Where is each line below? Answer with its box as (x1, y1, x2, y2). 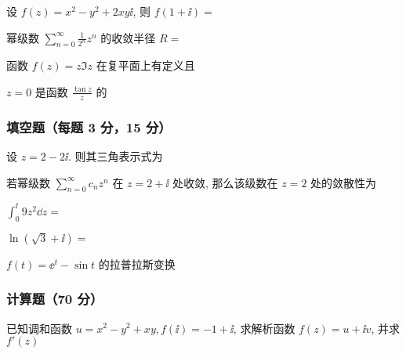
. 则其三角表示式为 (67, 148, 163, 164)
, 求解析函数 (233, 320, 295, 336)
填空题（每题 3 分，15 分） (6, 117, 172, 136)
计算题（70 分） (6, 289, 103, 309)
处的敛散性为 (310, 174, 377, 190)
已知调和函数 (6, 320, 72, 336)
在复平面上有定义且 (96, 57, 195, 74)
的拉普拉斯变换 (98, 255, 176, 272)
